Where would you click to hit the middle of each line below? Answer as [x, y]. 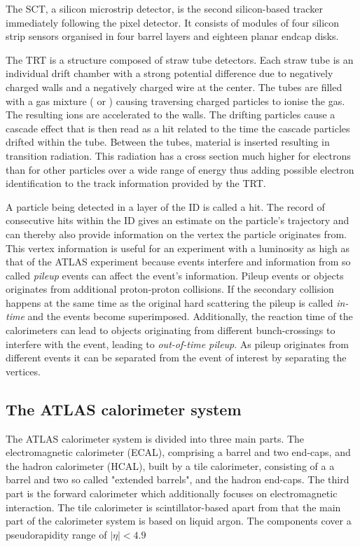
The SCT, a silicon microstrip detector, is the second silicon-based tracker [164, 8]
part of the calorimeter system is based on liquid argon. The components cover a [179, 521]
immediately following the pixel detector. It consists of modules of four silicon [173, 22]
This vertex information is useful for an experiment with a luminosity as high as [178, 248]
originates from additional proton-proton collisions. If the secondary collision [170, 289]
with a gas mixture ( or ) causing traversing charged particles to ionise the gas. [175, 101]
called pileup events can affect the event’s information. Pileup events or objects [175, 275]
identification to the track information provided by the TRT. [136, 183]
